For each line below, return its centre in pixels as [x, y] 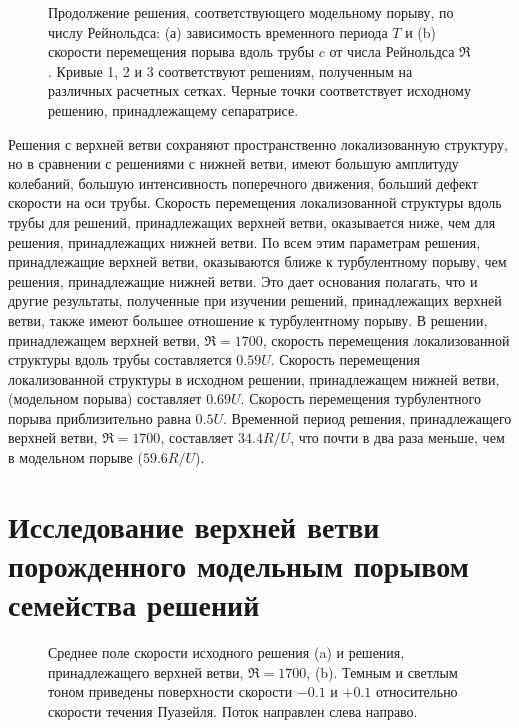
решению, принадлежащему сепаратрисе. [173, 109]
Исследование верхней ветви [194, 525]
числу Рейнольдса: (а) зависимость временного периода [218, 31]
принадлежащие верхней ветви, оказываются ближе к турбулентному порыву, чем [257, 261]
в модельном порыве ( [75, 457]
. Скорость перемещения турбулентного [360, 398]
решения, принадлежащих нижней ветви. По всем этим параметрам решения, [244, 241]
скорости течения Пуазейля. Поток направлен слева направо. [233, 710]
